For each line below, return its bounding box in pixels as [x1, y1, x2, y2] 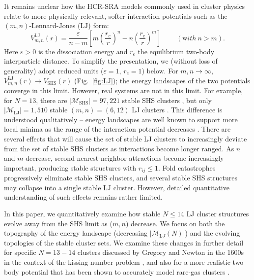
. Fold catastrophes [158, 162, 216, 173]
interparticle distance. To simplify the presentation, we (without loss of [4, 56, 218, 66]
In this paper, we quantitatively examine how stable [4, 209, 161, 218]
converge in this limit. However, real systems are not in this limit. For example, [4, 85, 243, 96]
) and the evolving [185, 228, 240, 238]
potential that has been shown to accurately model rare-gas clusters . [21, 266, 230, 277]
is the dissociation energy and [38, 46, 128, 56]
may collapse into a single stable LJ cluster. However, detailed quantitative [4, 182, 229, 192]
